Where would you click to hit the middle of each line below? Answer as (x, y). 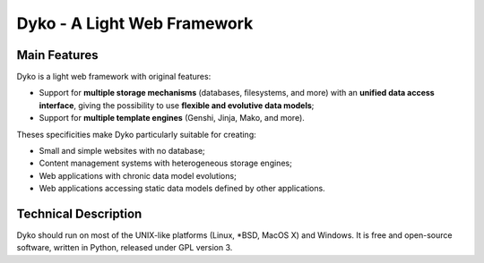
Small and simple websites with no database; (122, 151)
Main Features (57, 55)
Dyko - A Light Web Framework (135, 23)
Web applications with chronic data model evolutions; (138, 175)
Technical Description (79, 214)
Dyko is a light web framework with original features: (114, 77)
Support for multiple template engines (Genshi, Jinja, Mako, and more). (172, 118)
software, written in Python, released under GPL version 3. (125, 248)
